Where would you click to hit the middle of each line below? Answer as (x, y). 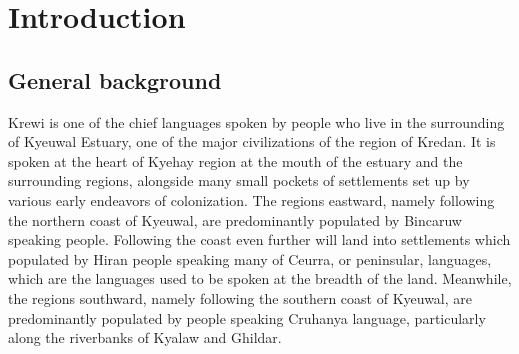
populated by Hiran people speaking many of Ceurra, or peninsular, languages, (250, 258)
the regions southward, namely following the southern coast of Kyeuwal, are (240, 297)
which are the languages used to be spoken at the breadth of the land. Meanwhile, (260, 278)
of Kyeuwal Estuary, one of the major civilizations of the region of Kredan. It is (252, 141)
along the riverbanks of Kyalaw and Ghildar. (145, 337)
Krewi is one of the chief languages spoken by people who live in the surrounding (256, 121)
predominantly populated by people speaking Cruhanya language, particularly (247, 317)
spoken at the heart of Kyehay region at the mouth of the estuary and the (235, 160)
